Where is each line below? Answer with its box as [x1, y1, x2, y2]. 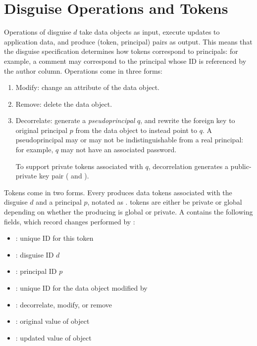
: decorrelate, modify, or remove [15, 299, 112, 309]
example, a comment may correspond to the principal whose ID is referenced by [4, 55, 247, 66]
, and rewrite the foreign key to [140, 115, 235, 126]
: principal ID [15, 266, 57, 276]
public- [230, 161, 252, 171]
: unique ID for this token [15, 233, 94, 243]
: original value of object [15, 316, 90, 326]
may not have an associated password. [60, 144, 177, 155]
